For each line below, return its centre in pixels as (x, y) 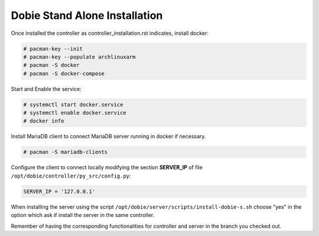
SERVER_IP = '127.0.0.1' (59, 191)
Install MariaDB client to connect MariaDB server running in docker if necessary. (108, 137)
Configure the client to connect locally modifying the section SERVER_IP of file (107, 167)
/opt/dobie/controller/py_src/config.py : (71, 176)
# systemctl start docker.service (73, 104)
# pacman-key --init (53, 49)
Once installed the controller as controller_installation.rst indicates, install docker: (110, 33)
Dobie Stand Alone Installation (87, 15)
